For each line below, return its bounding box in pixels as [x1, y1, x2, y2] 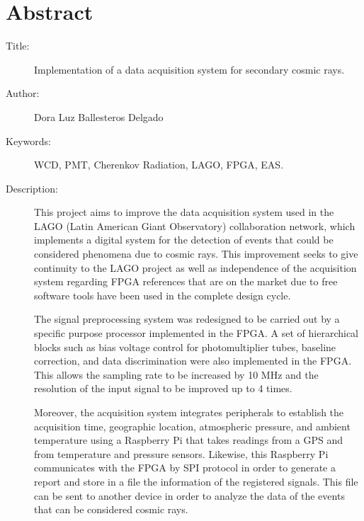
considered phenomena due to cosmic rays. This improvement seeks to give [34, 246, 358, 261]
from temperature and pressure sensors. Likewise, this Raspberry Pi [34, 446, 329, 461]
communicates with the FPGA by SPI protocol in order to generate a [34, 460, 336, 475]
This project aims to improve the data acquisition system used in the [34, 205, 334, 219]
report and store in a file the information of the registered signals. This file [34, 474, 358, 488]
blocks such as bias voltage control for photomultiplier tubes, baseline [34, 339, 336, 354]
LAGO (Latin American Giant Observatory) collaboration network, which [34, 218, 356, 233]
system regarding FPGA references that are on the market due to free [34, 274, 338, 289]
